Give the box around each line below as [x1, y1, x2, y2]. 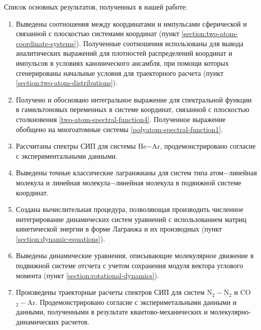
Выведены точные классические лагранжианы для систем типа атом [16, 167, 224, 178]
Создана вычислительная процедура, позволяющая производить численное [16, 204, 243, 214]
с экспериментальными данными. [16, 150, 117, 161]
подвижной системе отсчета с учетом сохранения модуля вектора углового [16, 260, 243, 271]
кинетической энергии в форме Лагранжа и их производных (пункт [16, 224, 222, 234]
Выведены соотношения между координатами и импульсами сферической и [16, 18, 247, 29]
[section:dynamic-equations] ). [16, 233, 105, 244]
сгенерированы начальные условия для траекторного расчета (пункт [16, 67, 224, 78]
